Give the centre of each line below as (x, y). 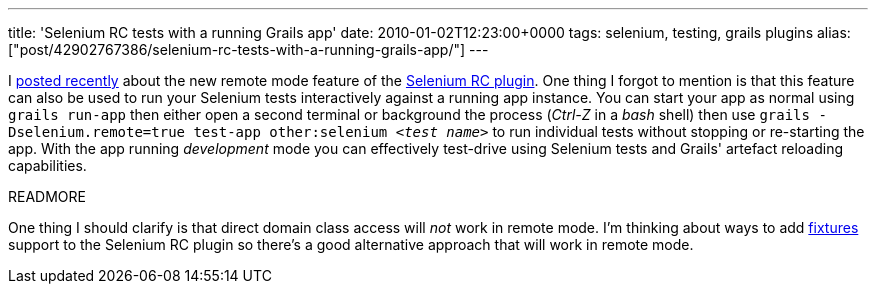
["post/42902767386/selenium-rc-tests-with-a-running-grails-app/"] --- (248, 49)
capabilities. (47, 165)
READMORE (47, 196)
